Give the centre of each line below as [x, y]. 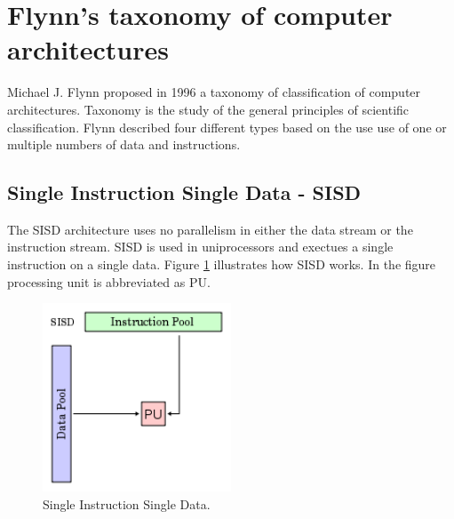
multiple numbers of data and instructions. [124, 144]
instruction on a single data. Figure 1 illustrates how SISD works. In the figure [222, 264]
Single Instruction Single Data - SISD [184, 192]
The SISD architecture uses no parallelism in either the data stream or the [210, 229]
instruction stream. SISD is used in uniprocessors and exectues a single [200, 247]
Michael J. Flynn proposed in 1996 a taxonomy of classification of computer [214, 92]
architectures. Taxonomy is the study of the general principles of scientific [208, 109]
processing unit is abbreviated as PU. [109, 281]
